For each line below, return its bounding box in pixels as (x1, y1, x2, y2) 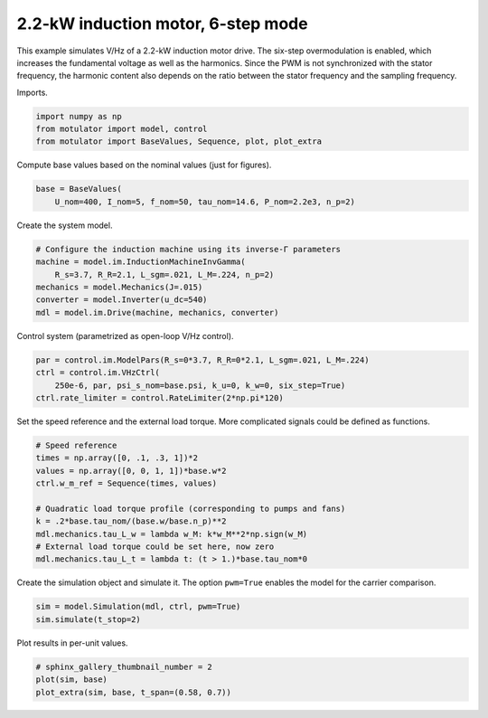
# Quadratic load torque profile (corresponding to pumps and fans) (35, 503, 346, 514)
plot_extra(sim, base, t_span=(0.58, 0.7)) (35, 687, 232, 697)
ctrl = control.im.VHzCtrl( (35, 367, 160, 378)
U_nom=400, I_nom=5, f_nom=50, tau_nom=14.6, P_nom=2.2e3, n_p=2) (54, 196, 356, 207)
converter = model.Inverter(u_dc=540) (35, 295, 208, 305)
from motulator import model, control (35, 124, 208, 135)
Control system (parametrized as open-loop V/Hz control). (16, 330, 234, 341)
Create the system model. (16, 220, 113, 231)
